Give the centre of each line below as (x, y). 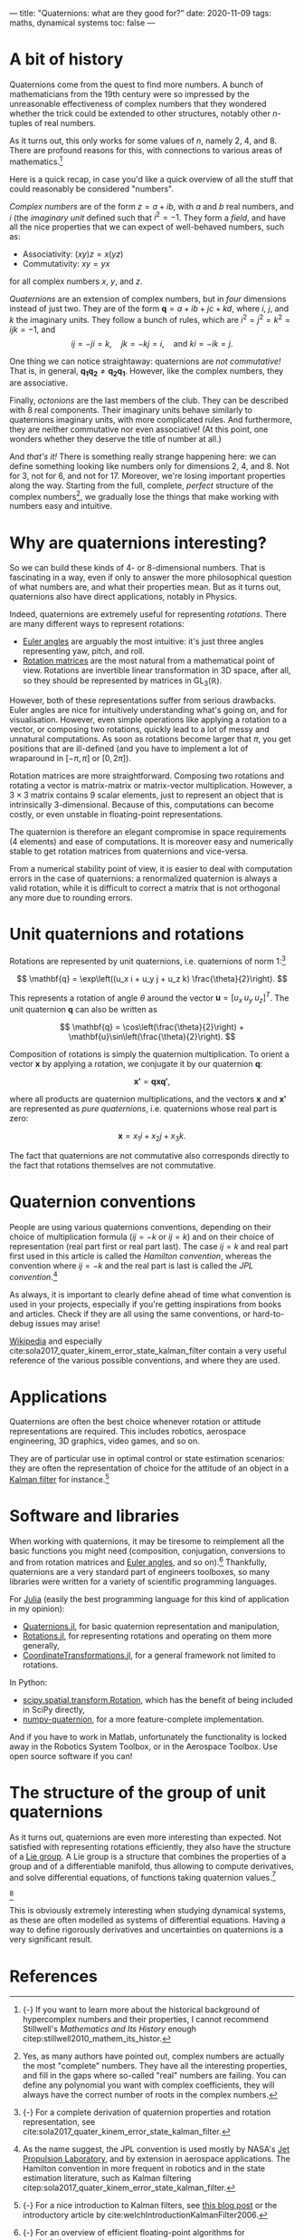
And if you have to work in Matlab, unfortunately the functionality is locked (148, 1736)
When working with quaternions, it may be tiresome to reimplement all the (147, 1541)
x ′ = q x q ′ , (152, 1081)
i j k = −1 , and (33, 329)
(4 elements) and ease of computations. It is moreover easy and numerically (152, 842)
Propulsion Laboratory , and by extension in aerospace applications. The (157, 2159)
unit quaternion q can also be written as (84, 1010)
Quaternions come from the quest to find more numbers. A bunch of (137, 84)
